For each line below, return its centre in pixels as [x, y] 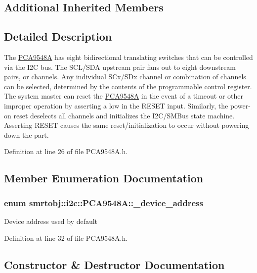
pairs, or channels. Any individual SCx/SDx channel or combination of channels [125, 77]
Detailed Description [58, 36]
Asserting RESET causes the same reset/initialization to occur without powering [127, 125]
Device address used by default [51, 221]
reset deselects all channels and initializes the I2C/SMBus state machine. [124, 115]
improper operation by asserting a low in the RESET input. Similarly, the [116, 105]
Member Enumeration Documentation [104, 178]
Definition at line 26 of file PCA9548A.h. [66, 151]
